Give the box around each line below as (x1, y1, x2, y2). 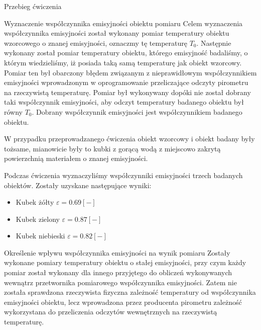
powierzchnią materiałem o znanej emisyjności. (4, 153, 148, 163)
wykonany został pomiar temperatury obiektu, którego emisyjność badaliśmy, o (4, 47, 248, 58)
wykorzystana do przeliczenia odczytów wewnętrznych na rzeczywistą (4, 306, 217, 317)
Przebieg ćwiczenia (4, 1, 62, 11)
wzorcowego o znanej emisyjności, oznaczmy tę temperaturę (4, 37, 187, 48)
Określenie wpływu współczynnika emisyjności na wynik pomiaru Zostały (4, 247, 230, 258)
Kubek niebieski (16, 230, 65, 241)
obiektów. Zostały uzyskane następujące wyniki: (4, 180, 152, 190)
